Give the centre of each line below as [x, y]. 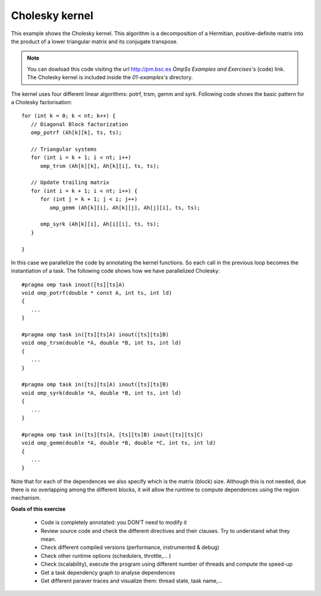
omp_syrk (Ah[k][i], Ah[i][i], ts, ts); [100, 224]
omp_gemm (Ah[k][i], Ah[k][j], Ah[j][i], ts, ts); [125, 207]
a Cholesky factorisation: [42, 102]
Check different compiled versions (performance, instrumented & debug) [130, 547]
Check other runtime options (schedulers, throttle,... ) [106, 556]
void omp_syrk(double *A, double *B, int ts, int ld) [101, 393]
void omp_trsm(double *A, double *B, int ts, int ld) [101, 343]
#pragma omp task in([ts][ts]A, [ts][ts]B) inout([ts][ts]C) [112, 434]
